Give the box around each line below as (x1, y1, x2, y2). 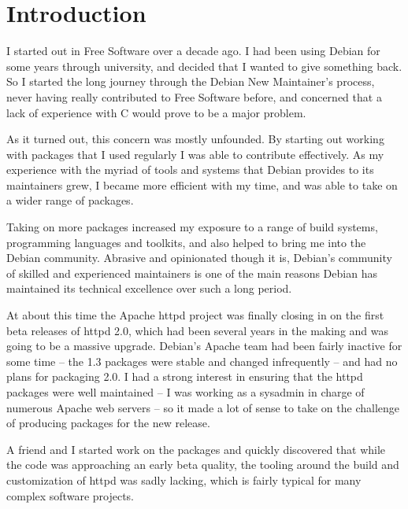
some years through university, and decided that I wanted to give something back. (6, 57, 402, 74)
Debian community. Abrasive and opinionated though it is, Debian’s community (6, 249, 392, 266)
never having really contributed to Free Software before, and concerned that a (6, 88, 382, 105)
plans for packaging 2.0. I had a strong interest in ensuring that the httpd (6, 368, 363, 385)
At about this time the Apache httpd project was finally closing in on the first (6, 307, 384, 323)
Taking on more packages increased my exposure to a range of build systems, (6, 219, 378, 235)
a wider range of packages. (6, 192, 134, 208)
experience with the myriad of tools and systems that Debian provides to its (6, 161, 374, 178)
